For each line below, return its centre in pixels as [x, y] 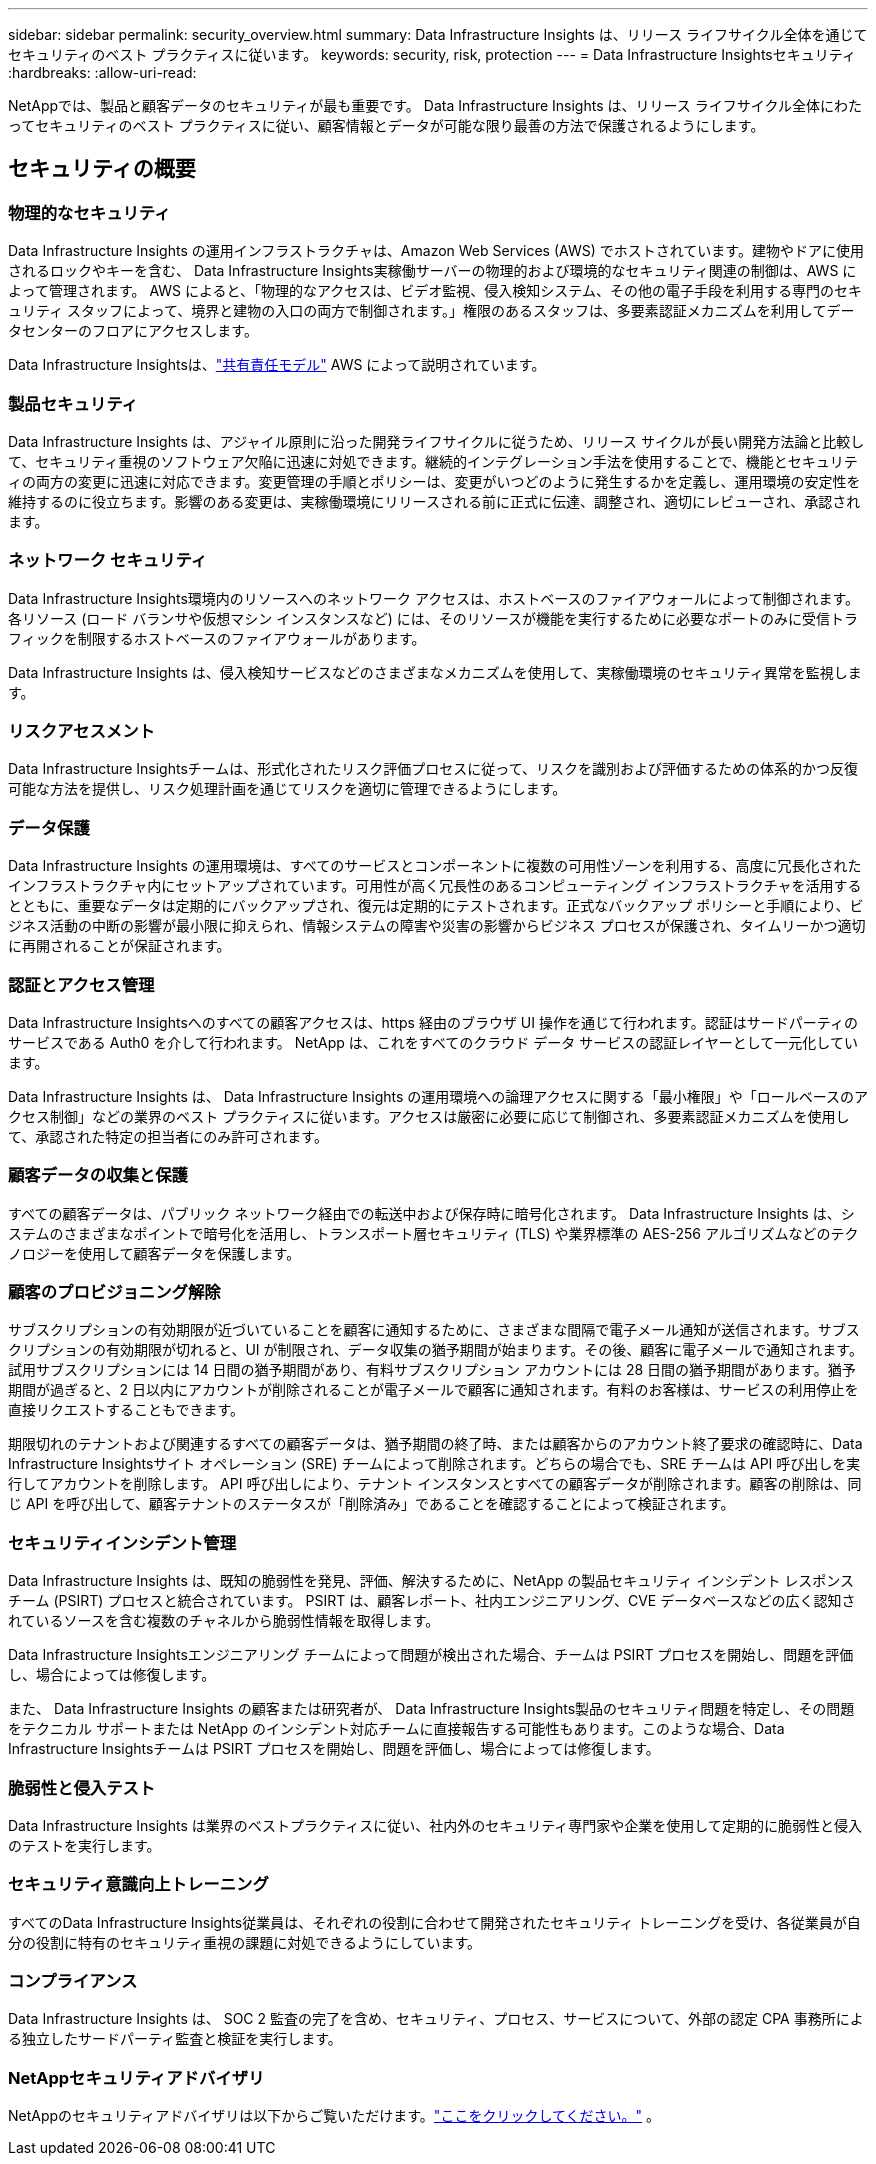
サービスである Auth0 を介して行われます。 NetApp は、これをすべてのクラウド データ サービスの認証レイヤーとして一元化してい [433, 1042]
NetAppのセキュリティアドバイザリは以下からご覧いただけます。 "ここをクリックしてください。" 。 [334, 2116]
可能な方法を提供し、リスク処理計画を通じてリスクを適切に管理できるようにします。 [287, 789]
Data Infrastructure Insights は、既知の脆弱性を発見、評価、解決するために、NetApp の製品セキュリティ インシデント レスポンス [431, 1581]
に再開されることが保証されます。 [119, 946]
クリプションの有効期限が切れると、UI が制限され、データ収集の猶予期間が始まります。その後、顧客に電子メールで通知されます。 [435, 1350]
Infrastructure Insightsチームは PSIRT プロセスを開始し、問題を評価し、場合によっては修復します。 [334, 1749]
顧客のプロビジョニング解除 [114, 1292]
